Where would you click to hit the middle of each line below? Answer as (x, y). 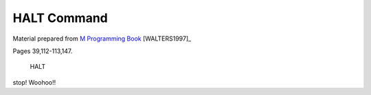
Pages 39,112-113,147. (43, 51)
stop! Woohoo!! (34, 82)
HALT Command (60, 18)
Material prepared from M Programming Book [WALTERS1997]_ (102, 39)
